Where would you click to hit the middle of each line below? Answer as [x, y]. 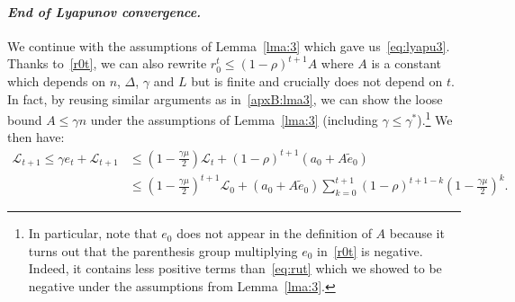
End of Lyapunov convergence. [104, 11]
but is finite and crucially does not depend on [317, 80]
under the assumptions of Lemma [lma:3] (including [234, 119]
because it [417, 233]
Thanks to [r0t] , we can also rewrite [107, 63]
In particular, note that [93, 233]
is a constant [406, 63]
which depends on [56, 80]
